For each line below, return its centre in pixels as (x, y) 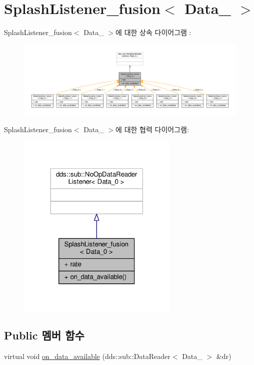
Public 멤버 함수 (44, 335)
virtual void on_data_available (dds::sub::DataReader (87, 356)
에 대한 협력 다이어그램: (152, 129)
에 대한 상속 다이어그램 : (153, 32)
